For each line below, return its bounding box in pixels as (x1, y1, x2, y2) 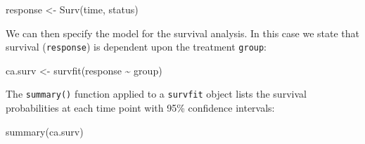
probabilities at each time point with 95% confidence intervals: (6, 100, 275, 115)
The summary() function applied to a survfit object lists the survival (6, 86, 307, 101)
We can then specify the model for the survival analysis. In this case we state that (6, 25, 360, 40)
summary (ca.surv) (6, 124, 84, 138)
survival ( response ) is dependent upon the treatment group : (6, 39, 267, 54)
